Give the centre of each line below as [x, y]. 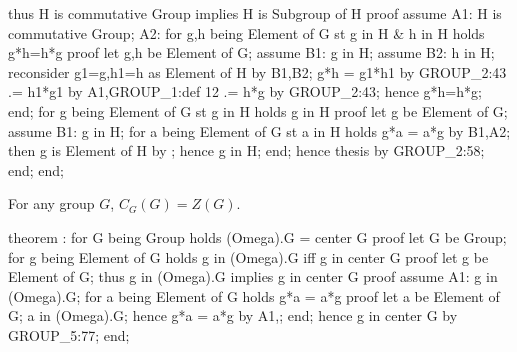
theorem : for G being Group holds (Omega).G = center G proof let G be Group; [257, 236]
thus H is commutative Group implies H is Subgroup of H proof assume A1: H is [255, 13]
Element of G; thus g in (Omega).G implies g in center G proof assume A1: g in [253, 276]
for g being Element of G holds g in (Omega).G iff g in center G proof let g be [248, 256]
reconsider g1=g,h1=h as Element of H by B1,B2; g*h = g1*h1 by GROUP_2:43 [257, 71]
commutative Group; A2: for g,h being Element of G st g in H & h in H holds [246, 32]
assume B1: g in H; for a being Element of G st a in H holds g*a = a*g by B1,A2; [259, 130]
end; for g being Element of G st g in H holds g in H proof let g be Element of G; [258, 110]
